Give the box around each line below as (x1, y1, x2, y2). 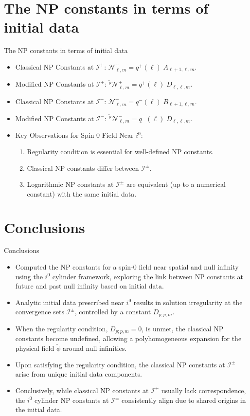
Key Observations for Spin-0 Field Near (15, 130, 134, 140)
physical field (15, 343, 54, 353)
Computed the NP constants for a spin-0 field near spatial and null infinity (15, 262, 239, 272)
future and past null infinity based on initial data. (15, 281, 164, 291)
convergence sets (15, 307, 64, 317)
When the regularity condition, (15, 323, 108, 333)
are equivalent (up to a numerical (126, 179, 226, 189)
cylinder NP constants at (35, 395, 109, 405)
